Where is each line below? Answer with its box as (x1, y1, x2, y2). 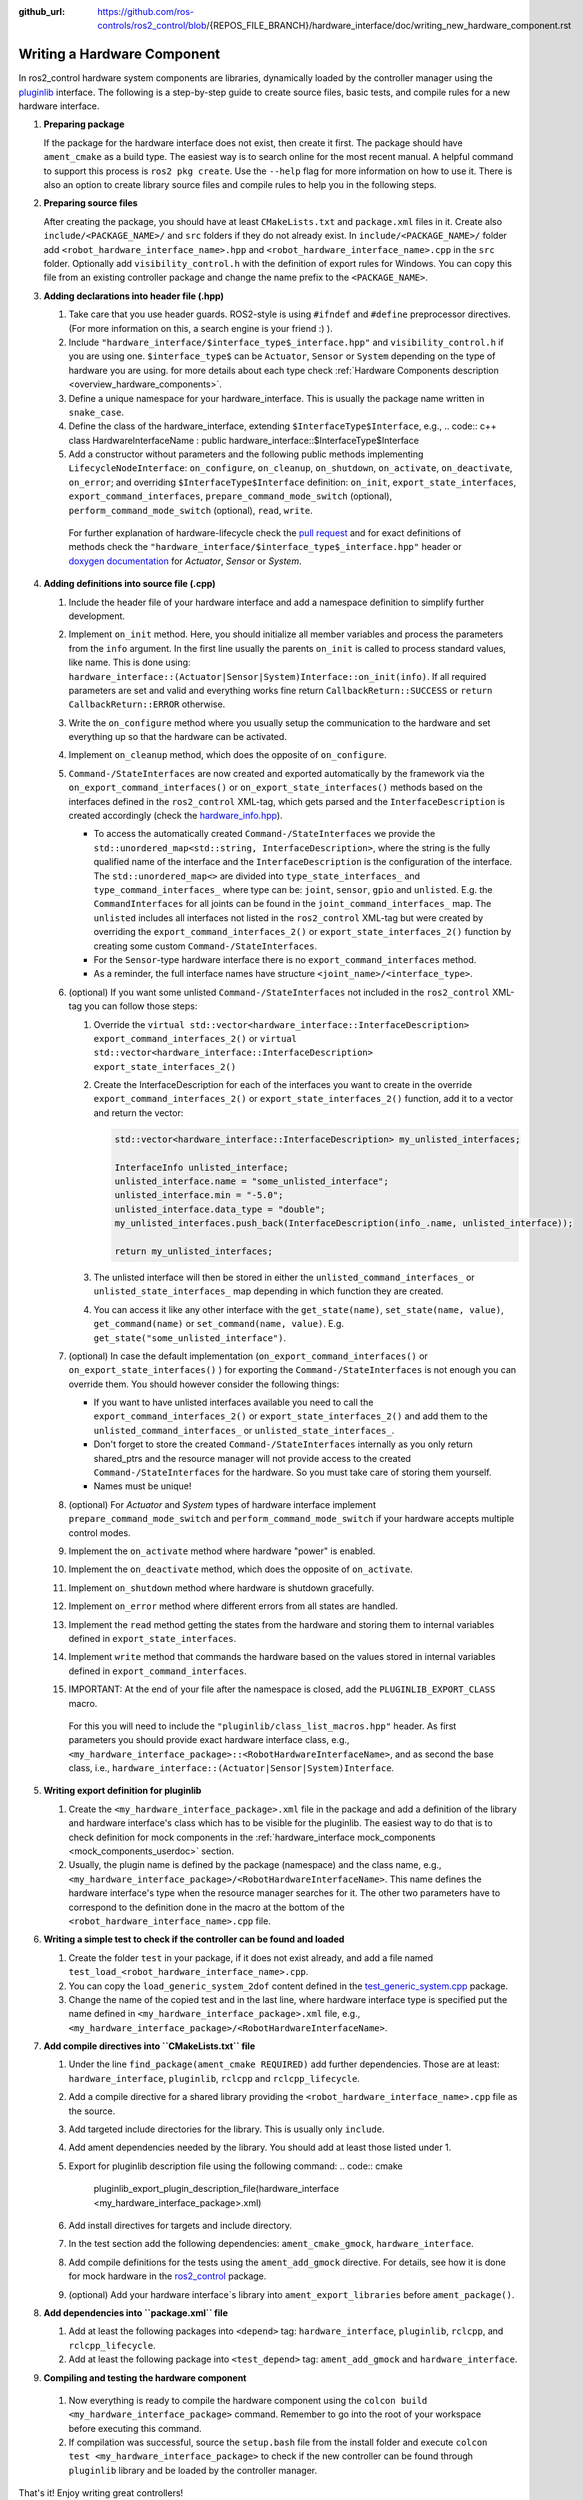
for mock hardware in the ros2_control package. (68, 2270, 267, 2282)
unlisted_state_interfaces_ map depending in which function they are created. (93, 1285, 444, 1297)
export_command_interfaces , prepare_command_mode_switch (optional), (68, 490, 393, 502)
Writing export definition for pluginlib (43, 1785, 202, 1797)
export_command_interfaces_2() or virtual (93, 1032, 297, 1044)
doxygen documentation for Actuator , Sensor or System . (68, 555, 302, 567)
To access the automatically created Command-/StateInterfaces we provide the (93, 828, 436, 840)
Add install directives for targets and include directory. (68, 2220, 293, 2231)
